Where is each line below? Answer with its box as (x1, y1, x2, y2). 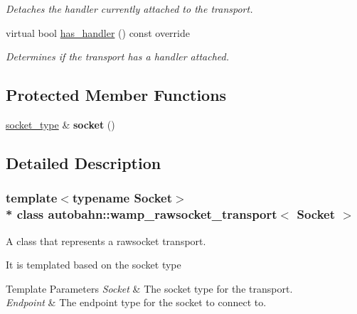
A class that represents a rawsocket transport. (6, 233, 206, 248)
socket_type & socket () (6, 117, 115, 131)
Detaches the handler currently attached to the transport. (6, 1, 253, 16)
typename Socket (72, 189, 173, 207)
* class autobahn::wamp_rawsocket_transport (6, 205, 277, 223)
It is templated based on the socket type (6, 257, 181, 272)
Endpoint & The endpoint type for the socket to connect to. (6, 295, 267, 310)
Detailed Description (6, 151, 161, 173)
